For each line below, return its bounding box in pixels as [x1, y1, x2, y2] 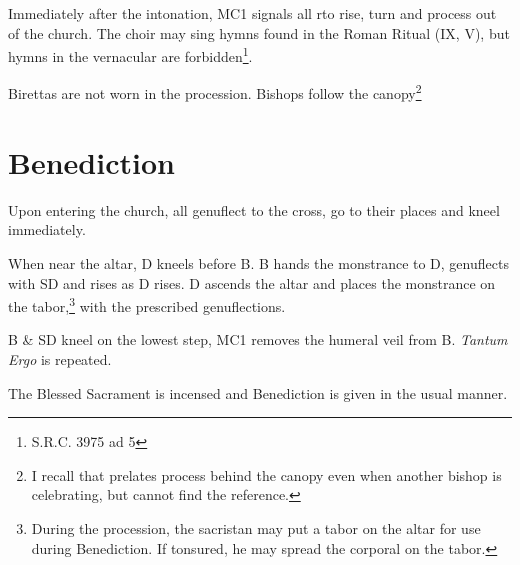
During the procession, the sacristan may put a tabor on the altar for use [31, 518, 481, 538]
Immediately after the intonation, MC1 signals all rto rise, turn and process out [8, 3, 497, 23]
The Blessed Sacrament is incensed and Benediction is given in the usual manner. [8, 382, 508, 403]
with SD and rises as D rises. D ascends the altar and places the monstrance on [8, 272, 496, 293]
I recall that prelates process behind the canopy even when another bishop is [31, 464, 502, 485]
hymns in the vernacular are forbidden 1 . [8, 43, 253, 66]
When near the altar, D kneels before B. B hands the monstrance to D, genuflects [8, 253, 509, 273]
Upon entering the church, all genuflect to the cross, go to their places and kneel [8, 199, 500, 220]
